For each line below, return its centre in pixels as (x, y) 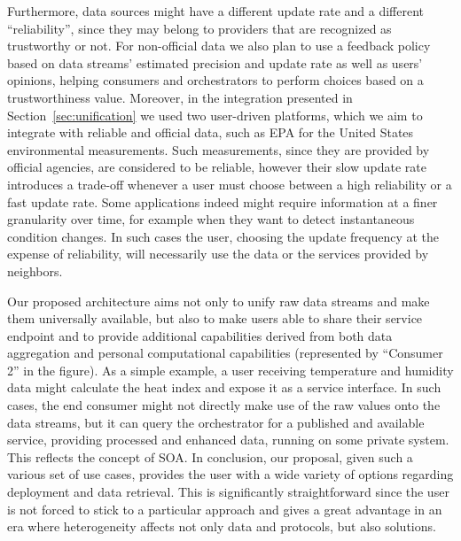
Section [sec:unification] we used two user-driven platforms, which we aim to (215, 115)
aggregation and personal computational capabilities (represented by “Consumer (225, 353)
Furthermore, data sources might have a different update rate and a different (216, 11)
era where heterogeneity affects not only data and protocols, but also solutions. (222, 526)
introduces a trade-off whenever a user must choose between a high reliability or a (230, 184)
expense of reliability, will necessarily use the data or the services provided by (218, 254)
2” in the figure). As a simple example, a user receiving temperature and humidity (230, 370)
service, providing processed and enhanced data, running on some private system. (228, 440)
